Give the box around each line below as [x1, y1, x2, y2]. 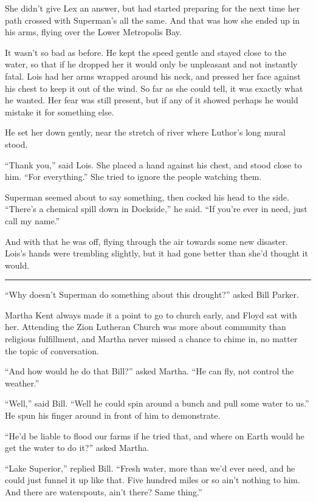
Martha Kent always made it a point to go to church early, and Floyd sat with [5, 308, 297, 321]
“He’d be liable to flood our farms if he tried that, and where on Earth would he [5, 429, 304, 442]
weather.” [5, 376, 39, 389]
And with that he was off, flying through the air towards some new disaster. [5, 235, 288, 247]
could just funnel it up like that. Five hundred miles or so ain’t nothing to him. [5, 473, 300, 486]
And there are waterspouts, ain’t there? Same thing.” [5, 486, 202, 498]
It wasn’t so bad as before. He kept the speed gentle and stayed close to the [5, 46, 287, 58]
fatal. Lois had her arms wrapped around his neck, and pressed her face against [5, 69, 301, 82]
